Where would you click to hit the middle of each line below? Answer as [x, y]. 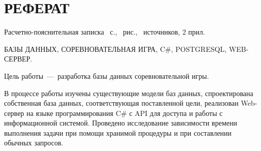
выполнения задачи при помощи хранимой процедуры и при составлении [118, 132]
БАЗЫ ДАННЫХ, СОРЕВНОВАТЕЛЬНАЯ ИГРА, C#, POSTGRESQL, [115, 49]
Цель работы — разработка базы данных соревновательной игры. [107, 75]
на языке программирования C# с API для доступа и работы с [125, 113]
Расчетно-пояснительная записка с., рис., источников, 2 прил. [105, 32]
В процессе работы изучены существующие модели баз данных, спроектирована [129, 93]
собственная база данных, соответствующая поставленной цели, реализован [121, 103]
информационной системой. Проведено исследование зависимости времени [121, 123]
